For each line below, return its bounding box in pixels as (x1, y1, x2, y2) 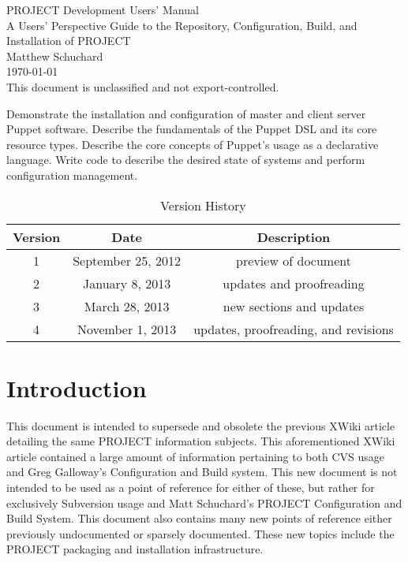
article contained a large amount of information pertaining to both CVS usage (6, 448, 384, 464)
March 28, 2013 (84, 296, 170, 315)
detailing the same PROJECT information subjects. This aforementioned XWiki (6, 433, 395, 449)
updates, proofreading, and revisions (193, 319, 394, 338)
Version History (160, 195, 246, 214)
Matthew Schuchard (6, 47, 103, 64)
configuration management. (6, 166, 138, 183)
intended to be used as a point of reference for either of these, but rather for (6, 479, 375, 496)
